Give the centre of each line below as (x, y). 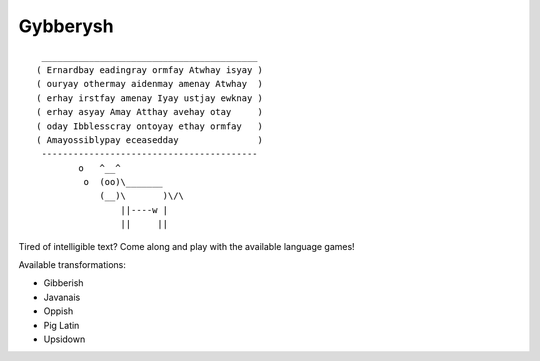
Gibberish (63, 283)
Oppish (58, 311)
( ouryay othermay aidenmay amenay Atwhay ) (150, 84)
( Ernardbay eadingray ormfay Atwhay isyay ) (150, 69)
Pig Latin (61, 325)
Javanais (62, 297)
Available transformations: (72, 265)
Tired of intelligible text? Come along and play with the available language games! (186, 246)
